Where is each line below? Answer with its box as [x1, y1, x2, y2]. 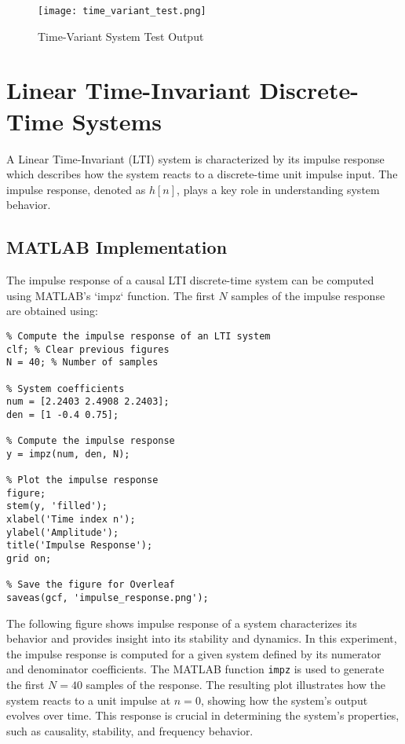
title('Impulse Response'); [6, 540, 153, 552]
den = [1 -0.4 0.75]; [6, 409, 119, 420]
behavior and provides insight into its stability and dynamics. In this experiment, [6, 630, 397, 647]
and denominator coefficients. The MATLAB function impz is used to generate [6, 661, 385, 677]
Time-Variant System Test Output [38, 27, 204, 44]
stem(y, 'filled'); [6, 500, 108, 512]
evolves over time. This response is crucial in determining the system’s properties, [6, 707, 400, 724]
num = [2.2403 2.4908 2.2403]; [6, 396, 170, 408]
